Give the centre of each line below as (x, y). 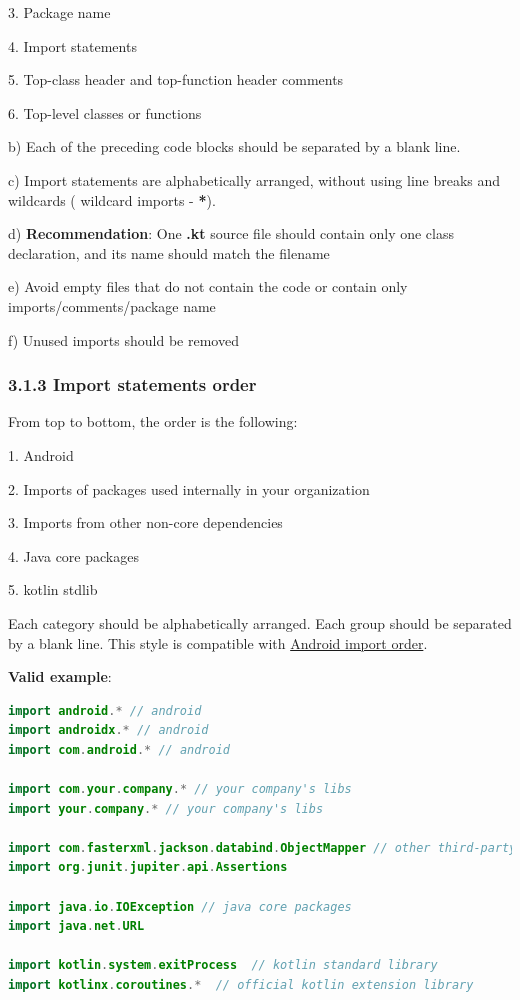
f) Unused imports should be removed (123, 339)
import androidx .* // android (108, 730)
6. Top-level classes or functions (105, 112)
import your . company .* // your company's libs (166, 808)
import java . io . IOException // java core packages (180, 906)
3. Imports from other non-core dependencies (145, 522)
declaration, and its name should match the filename (169, 252)
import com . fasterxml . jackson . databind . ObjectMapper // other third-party (262, 847)
